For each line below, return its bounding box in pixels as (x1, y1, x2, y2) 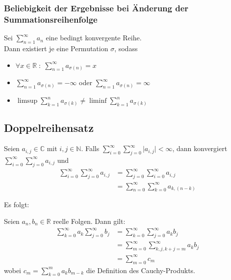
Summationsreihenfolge (4, 13, 98, 25)
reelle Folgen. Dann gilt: (53, 216, 126, 226)
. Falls (81, 143, 100, 154)
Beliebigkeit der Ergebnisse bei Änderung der (4, 1, 189, 14)
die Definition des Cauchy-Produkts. (86, 265, 196, 275)
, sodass (114, 43, 138, 53)
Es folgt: (4, 199, 29, 210)
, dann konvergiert (172, 143, 228, 154)
